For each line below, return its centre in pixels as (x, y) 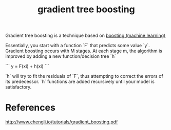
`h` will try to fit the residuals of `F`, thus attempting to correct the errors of (84, 76)
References (30, 108)
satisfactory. (18, 87)
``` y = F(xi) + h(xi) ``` (27, 66)
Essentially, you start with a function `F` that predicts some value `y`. (78, 46)
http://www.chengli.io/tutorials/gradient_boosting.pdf (62, 122)
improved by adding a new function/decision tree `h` (61, 56)
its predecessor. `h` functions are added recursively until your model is (80, 82)
